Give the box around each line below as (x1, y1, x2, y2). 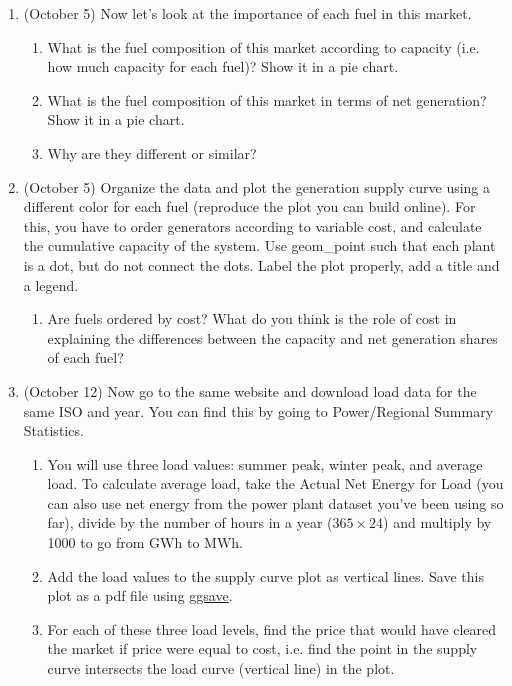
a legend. (23, 274, 79, 295)
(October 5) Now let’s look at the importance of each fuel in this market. (23, 3, 472, 23)
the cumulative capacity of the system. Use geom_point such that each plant (23, 235, 496, 256)
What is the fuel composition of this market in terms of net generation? (47, 89, 487, 110)
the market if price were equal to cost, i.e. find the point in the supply (47, 638, 478, 659)
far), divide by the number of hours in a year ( (47, 512, 333, 533)
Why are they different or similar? (47, 142, 257, 163)
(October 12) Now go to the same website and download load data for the (23, 380, 477, 401)
